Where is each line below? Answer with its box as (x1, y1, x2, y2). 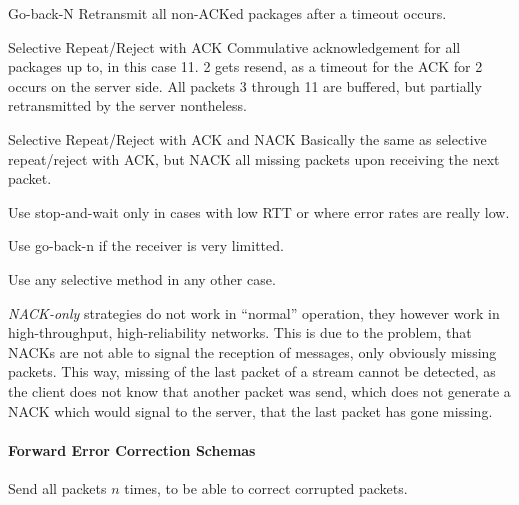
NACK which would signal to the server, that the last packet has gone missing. (8, 400, 493, 421)
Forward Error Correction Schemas (8, 439, 256, 460)
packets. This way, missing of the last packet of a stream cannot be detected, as (8, 361, 496, 382)
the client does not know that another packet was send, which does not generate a (8, 380, 511, 401)
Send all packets (8, 477, 107, 498)
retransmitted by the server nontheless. (8, 95, 247, 116)
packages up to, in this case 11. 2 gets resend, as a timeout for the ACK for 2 (8, 56, 483, 77)
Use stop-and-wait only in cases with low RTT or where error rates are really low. (8, 201, 510, 222)
